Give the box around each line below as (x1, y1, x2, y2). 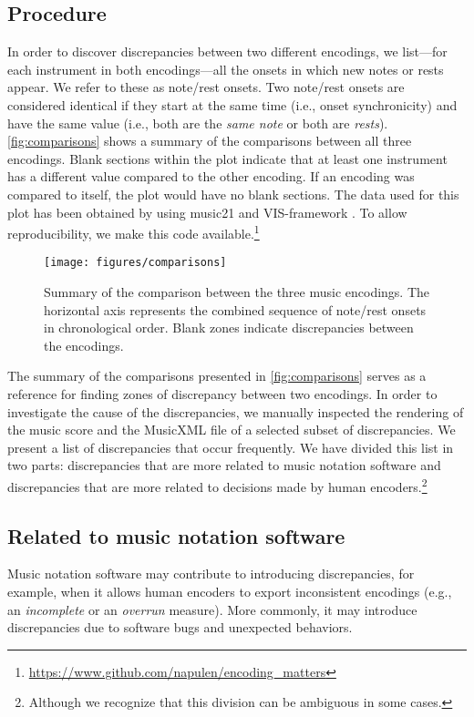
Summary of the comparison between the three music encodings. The (44, 282, 430, 302)
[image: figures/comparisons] (44, 256, 227, 270)
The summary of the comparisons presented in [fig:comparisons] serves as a (7, 366, 427, 385)
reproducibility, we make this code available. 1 (7, 221, 260, 242)
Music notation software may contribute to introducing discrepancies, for (7, 564, 415, 583)
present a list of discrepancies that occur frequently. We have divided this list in (7, 437, 454, 456)
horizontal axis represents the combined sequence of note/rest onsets (44, 300, 427, 319)
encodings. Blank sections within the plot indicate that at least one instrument (7, 149, 448, 168)
